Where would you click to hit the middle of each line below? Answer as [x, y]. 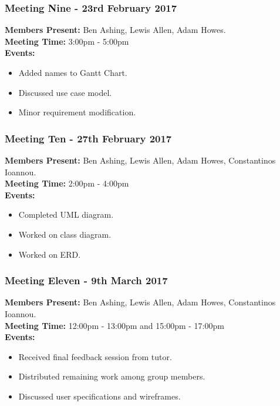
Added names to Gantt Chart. [73, 72]
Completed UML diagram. [66, 214]
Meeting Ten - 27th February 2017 [88, 138]
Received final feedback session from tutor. [95, 356]
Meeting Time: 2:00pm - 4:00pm [67, 183]
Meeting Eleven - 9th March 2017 [86, 280]
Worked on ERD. [50, 254]
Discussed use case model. [65, 92]
